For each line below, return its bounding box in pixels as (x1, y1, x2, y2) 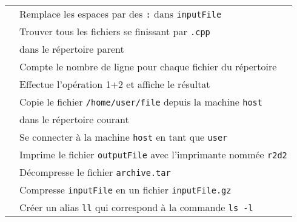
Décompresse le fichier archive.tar (19, 165, 171, 179)
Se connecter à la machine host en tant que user (19, 130, 228, 144)
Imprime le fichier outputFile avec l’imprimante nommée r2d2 (19, 147, 287, 161)
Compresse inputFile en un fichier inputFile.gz (19, 183, 232, 197)
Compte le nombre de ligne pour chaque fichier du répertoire (19, 59, 277, 73)
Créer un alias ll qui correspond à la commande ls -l (19, 200, 253, 214)
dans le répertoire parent (19, 42, 124, 56)
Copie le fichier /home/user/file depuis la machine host (19, 95, 262, 109)
